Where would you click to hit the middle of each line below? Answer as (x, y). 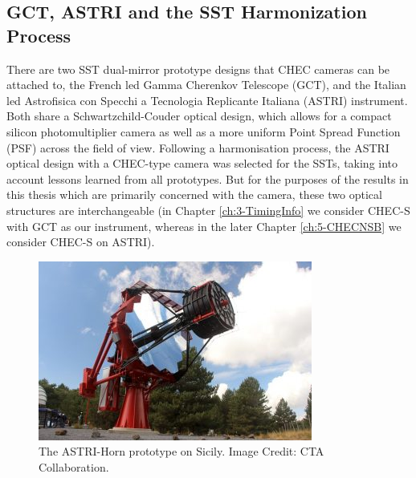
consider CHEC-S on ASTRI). (81, 242)
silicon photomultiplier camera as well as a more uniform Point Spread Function (204, 131)
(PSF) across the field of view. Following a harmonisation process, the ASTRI (198, 147)
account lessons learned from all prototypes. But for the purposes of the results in (208, 178)
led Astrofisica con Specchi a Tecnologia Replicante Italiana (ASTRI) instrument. (207, 100)
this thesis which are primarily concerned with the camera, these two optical (194, 194)
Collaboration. (74, 466)
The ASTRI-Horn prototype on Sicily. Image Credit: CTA (181, 451)
